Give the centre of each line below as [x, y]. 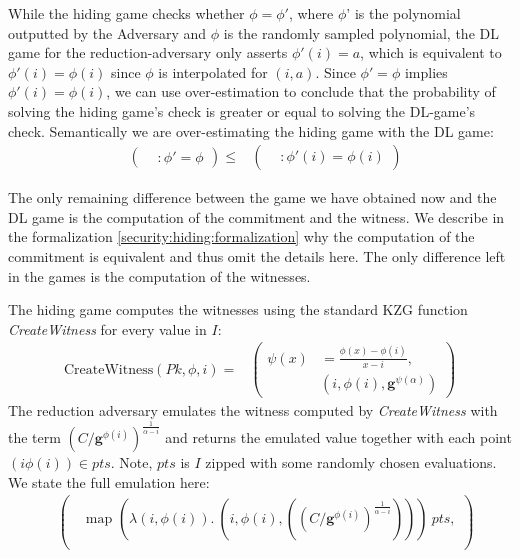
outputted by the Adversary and [107, 32]
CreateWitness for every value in [107, 328]
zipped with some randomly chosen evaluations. [351, 462]
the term [34, 437]
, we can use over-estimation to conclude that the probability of [301, 91]
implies [426, 71]
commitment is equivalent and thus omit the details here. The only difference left [257, 255]
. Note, [131, 462]
